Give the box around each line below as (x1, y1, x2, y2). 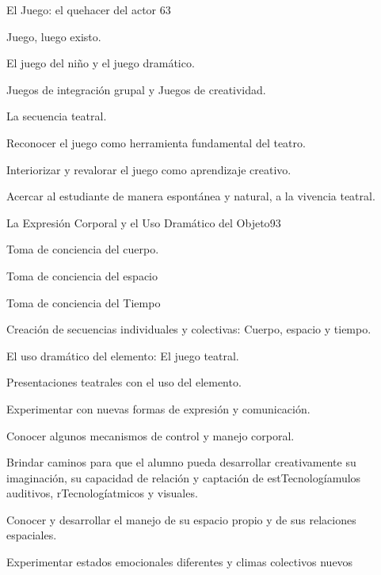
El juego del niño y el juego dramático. (6, 55, 195, 71)
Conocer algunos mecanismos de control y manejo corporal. (6, 427, 295, 444)
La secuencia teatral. (6, 108, 107, 124)
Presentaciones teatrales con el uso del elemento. (6, 374, 242, 390)
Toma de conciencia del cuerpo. (6, 241, 159, 257)
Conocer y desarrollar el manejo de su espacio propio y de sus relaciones (6, 511, 356, 527)
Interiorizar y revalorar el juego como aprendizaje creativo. (6, 161, 291, 177)
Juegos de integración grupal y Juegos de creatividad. (6, 81, 266, 97)
